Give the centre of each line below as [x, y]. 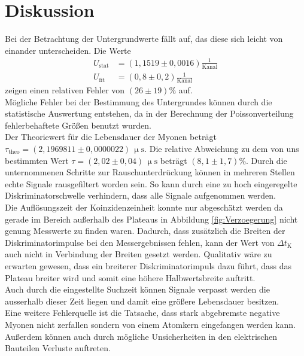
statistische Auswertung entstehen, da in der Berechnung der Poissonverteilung [149, 113]
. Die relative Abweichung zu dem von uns [222, 149]
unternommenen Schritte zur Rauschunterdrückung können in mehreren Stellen [150, 172]
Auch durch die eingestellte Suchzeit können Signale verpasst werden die [137, 289]
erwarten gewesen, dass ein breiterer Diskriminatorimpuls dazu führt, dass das [148, 265]
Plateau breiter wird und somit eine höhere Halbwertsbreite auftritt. [130, 277]
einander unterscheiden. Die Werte [68, 50]
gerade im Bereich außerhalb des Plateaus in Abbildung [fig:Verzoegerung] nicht [151, 219]
